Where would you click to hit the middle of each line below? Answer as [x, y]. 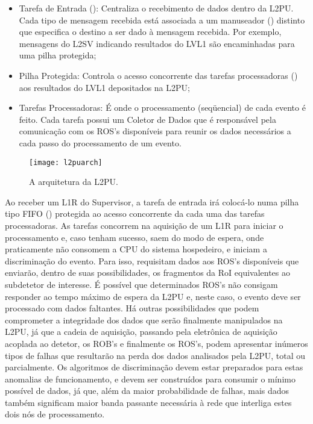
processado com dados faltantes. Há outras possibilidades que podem [132, 308]
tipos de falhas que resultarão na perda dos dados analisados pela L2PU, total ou [155, 355]
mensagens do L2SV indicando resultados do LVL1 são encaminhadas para [157, 43]
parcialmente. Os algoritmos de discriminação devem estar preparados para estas [154, 367]
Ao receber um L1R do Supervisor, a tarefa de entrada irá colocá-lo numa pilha [152, 201]
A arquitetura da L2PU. [74, 182]
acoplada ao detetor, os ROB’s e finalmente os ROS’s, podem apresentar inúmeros [156, 343]
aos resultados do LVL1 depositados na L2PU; [104, 87]
